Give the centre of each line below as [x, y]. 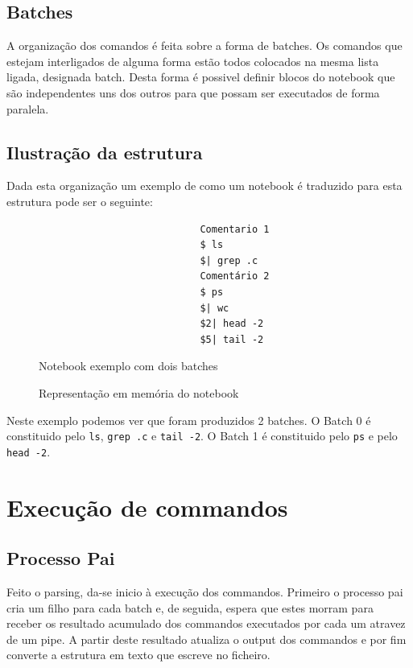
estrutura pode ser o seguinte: [80, 201]
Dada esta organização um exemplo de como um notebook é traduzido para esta [204, 186]
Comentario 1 [235, 229]
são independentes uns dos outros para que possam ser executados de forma [193, 92]
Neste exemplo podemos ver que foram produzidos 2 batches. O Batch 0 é [189, 420]
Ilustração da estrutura [105, 152]
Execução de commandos [147, 507]
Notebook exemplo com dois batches [128, 366]
